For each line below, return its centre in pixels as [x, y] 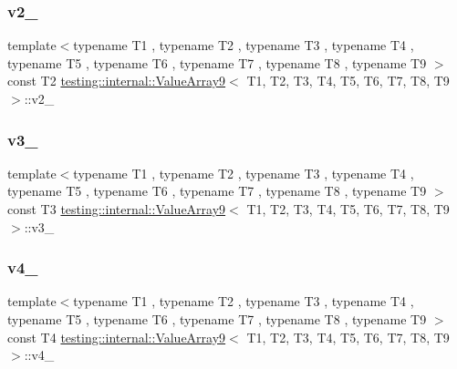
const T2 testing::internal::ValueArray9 [117, 81]
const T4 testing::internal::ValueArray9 [117, 337]
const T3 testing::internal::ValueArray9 [117, 209]
